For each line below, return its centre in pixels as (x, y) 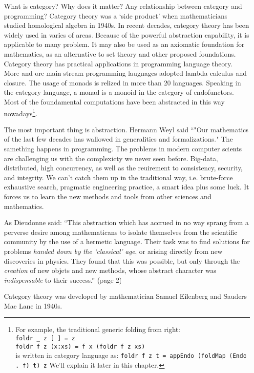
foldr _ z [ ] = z (45, 339)
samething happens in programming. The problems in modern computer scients (123, 148)
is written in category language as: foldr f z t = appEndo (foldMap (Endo (131, 355)
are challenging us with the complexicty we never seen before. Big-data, (111, 158)
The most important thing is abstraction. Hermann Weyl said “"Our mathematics (126, 129)
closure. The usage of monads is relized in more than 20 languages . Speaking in (123, 82)
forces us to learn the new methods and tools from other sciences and (108, 196)
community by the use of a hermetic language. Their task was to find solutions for (127, 241)
